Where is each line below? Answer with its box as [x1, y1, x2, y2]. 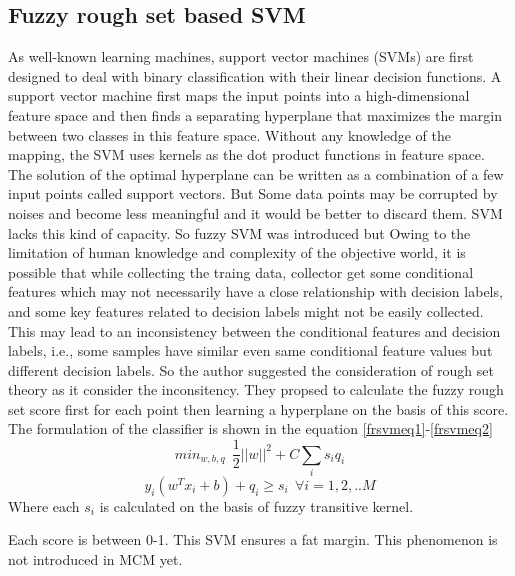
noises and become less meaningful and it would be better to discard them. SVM [8, 202, 503, 223]
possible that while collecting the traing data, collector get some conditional [8, 261, 474, 282]
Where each [8, 495, 80, 516]
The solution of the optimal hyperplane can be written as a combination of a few [8, 163, 504, 184]
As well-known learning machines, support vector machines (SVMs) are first [8, 46, 474, 67]
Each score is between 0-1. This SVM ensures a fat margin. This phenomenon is [8, 529, 498, 550]
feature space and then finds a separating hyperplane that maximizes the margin [8, 104, 502, 125]
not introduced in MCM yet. [8, 549, 183, 570]
